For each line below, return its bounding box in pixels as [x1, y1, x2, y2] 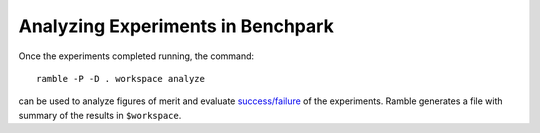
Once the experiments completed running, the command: [18, 50, 255, 62]
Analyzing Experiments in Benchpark [18, 15, 334, 37]
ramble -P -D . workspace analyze [36, 73, 205, 84]
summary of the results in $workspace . [18, 109, 182, 121]
